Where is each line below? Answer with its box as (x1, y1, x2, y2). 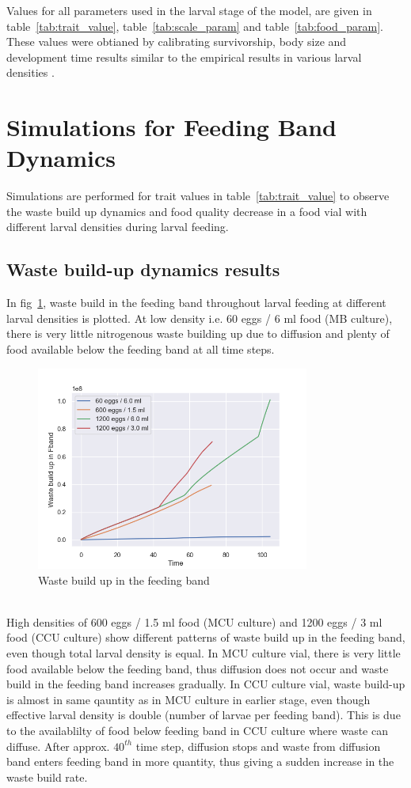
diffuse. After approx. (6, 737, 110, 754)
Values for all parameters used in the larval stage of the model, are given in (6, 2, 372, 18)
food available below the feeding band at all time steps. (6, 341, 275, 358)
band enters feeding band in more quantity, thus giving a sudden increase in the (6, 753, 394, 770)
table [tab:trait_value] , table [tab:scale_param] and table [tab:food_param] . (6, 17, 383, 34)
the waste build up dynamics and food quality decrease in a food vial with (6, 203, 367, 219)
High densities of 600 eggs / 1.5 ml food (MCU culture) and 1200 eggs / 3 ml (6, 613, 382, 630)
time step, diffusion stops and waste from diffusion (135, 737, 381, 754)
